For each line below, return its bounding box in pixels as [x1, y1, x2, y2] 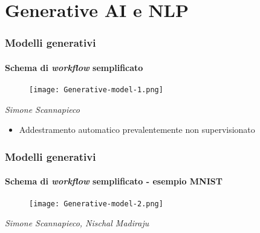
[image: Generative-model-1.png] [29, 86, 163, 95]
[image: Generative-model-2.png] [29, 199, 163, 208]
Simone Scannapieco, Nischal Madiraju [5, 217, 149, 229]
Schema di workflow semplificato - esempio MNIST [5, 175, 223, 187]
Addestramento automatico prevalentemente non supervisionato [19, 123, 255, 136]
